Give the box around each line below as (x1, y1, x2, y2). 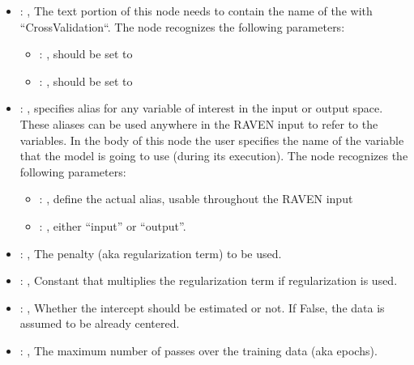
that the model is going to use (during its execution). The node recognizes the (19, 147, 408, 164)
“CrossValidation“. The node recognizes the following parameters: (19, 18, 345, 35)
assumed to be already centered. (19, 315, 180, 332)
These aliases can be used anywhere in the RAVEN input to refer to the (19, 115, 378, 132)
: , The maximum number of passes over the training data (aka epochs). (19, 342, 378, 359)
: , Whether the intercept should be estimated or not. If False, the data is (19, 299, 385, 316)
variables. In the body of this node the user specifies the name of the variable (19, 131, 404, 148)
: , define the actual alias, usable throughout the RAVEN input (39, 190, 353, 207)
